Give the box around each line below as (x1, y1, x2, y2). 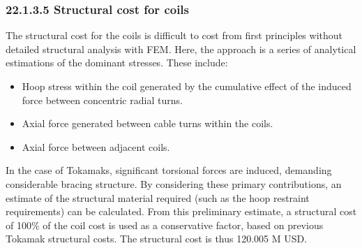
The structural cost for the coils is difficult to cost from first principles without (6, 28, 342, 43)
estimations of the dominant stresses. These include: (6, 55, 228, 70)
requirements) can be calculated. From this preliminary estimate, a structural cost (6, 204, 357, 219)
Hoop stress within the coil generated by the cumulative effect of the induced (22, 79, 352, 93)
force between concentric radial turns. (22, 92, 183, 107)
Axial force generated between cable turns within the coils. (22, 116, 273, 131)
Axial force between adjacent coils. (22, 139, 170, 154)
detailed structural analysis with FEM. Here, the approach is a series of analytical (6, 41, 356, 56)
